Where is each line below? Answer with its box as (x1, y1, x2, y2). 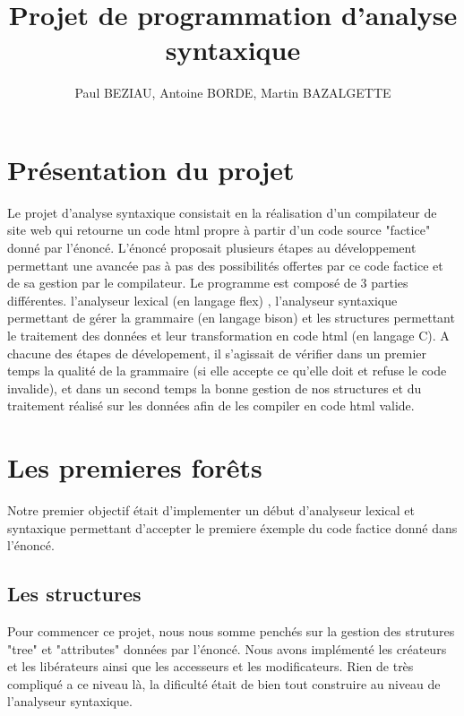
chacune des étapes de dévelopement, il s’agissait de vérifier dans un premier (7, 343, 427, 362)
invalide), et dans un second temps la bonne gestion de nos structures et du (7, 378, 422, 397)
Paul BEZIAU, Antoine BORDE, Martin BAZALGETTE (74, 83, 391, 102)
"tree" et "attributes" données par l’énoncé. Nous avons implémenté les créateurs (7, 639, 447, 658)
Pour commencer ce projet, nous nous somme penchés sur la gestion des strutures (7, 622, 455, 641)
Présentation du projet (7, 151, 295, 187)
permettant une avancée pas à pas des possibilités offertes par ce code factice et (7, 255, 443, 274)
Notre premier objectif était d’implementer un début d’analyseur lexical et (7, 501, 415, 520)
